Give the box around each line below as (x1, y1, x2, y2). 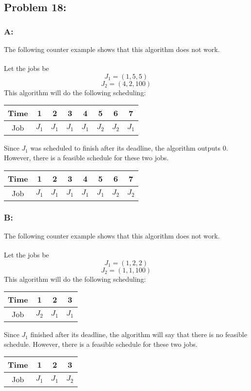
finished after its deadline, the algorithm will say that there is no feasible (30, 329, 247, 340)
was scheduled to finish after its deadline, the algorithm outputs (30, 143, 221, 153)
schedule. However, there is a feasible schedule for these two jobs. (4, 339, 198, 349)
